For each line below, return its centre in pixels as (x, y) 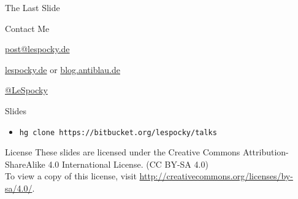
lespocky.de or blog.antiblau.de (63, 69)
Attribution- (266, 152)
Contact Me (27, 28)
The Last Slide (32, 7)
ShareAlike (25, 164)
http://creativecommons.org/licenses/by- (216, 176)
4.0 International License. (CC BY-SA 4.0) (128, 164)
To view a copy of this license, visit (71, 176)
